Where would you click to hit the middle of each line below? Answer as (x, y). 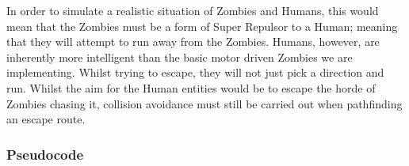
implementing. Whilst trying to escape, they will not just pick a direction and (195, 72)
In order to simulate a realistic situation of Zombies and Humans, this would (193, 10)
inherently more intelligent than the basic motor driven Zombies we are (180, 57)
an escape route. (46, 119)
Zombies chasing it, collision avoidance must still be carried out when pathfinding (204, 103)
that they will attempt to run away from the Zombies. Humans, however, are (193, 41)
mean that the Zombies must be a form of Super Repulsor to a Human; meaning (202, 26)
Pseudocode (45, 154)
